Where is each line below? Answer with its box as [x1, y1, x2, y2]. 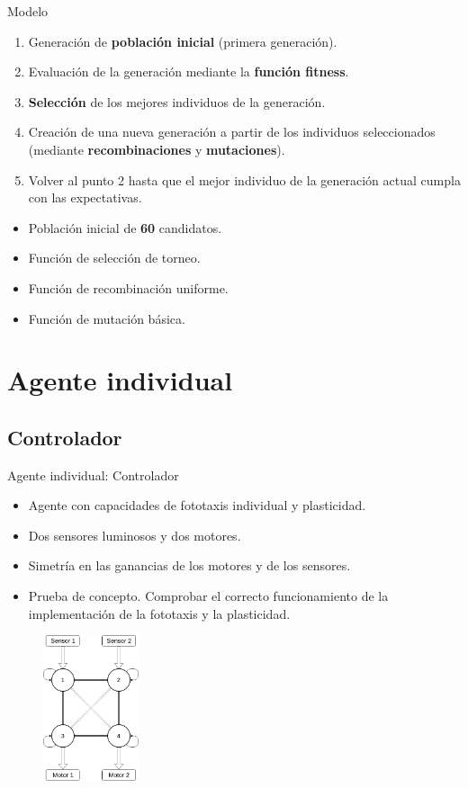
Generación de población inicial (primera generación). [28, 31, 337, 50]
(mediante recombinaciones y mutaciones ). [28, 139, 285, 158]
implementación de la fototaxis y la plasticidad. [28, 604, 291, 622]
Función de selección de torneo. [28, 248, 201, 267]
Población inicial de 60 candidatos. [28, 218, 222, 237]
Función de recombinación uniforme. [28, 278, 229, 297]
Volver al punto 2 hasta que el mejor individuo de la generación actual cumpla [28, 170, 461, 189]
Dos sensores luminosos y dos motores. [28, 525, 241, 544]
